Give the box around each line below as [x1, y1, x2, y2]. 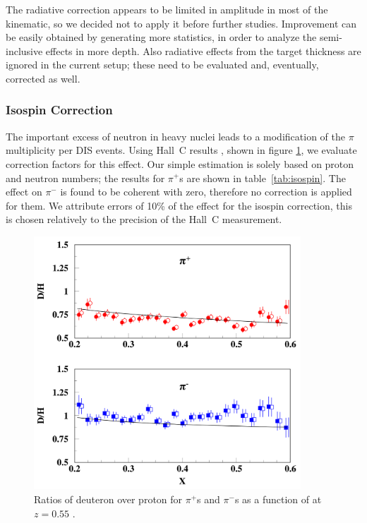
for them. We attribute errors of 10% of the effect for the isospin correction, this [6, 198, 352, 212]
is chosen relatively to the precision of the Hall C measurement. [6, 212, 282, 227]
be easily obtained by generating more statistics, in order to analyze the [6, 30, 317, 44]
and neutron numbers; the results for [6, 170, 165, 185]
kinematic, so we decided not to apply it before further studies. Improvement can [6, 16, 356, 30]
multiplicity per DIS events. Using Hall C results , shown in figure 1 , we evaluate [6, 143, 357, 157]
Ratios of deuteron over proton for [34, 491, 183, 506]
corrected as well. [6, 71, 80, 85]
